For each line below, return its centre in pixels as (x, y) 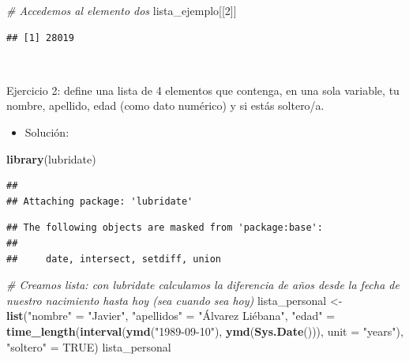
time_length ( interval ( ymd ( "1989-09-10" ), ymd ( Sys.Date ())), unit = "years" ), (205, 331)
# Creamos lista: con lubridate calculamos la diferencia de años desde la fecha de (203, 285)
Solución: (47, 132)
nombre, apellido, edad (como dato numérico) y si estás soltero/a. (165, 105)
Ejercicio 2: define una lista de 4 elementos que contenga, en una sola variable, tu (203, 90)
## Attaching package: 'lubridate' (100, 201)
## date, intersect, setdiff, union (114, 259)
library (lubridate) (51, 158)
